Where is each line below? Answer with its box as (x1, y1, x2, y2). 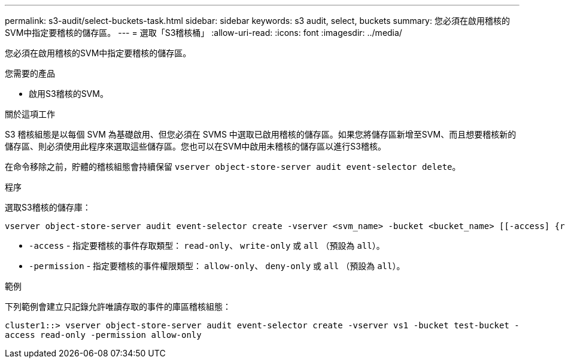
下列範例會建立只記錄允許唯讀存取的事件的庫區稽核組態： (5, 301, 231, 312)
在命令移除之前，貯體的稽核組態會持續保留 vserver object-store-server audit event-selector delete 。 (5, 161, 461, 172)
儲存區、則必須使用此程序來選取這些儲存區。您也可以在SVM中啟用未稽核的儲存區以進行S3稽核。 (5, 141, 386, 151)
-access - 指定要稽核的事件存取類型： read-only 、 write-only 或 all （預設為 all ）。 (29, 240, 385, 251)
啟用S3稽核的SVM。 (29, 89, 108, 99)
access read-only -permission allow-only (5, 330, 202, 340)
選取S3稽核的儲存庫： (5, 202, 91, 212)
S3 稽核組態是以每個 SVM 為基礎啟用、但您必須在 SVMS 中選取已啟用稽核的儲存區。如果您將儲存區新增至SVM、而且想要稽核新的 (5, 129, 517, 139)
